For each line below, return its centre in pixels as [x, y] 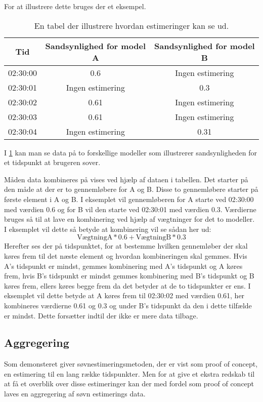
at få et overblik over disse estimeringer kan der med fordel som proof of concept [129, 384]
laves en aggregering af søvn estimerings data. [75, 394]
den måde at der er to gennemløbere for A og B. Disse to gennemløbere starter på [131, 189]
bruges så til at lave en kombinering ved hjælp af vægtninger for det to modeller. [129, 219]
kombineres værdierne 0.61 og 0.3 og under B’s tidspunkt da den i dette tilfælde [128, 305]
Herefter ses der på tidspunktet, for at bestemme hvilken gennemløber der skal [126, 246]
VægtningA [95, 238]
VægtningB [154, 238]
